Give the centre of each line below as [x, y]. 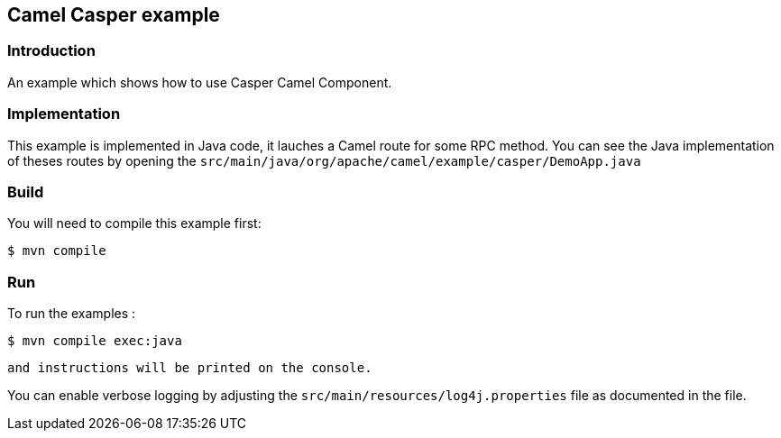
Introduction [51, 51]
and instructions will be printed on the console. [190, 368]
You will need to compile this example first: [134, 224]
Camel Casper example [114, 15]
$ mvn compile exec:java [95, 341]
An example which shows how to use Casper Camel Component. [200, 82]
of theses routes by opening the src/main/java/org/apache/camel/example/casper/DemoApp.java [324, 160]
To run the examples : [72, 314]
